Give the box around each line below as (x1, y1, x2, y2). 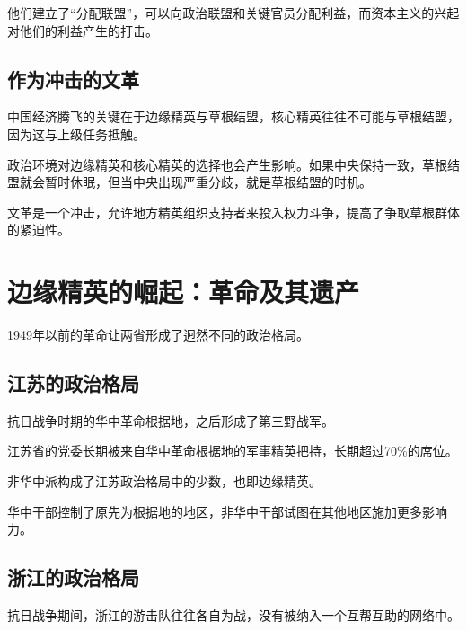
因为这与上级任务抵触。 (7, 124, 145, 143)
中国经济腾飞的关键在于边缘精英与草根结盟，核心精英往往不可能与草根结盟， (7, 107, 460, 126)
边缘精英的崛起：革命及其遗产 (7, 273, 360, 310)
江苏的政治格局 (7, 369, 139, 397)
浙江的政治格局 (7, 563, 139, 591)
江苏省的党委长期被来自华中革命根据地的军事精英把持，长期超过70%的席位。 (7, 441, 458, 460)
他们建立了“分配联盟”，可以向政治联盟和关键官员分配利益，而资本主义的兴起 (7, 4, 460, 22)
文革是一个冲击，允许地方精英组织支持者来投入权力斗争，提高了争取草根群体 (7, 202, 460, 221)
